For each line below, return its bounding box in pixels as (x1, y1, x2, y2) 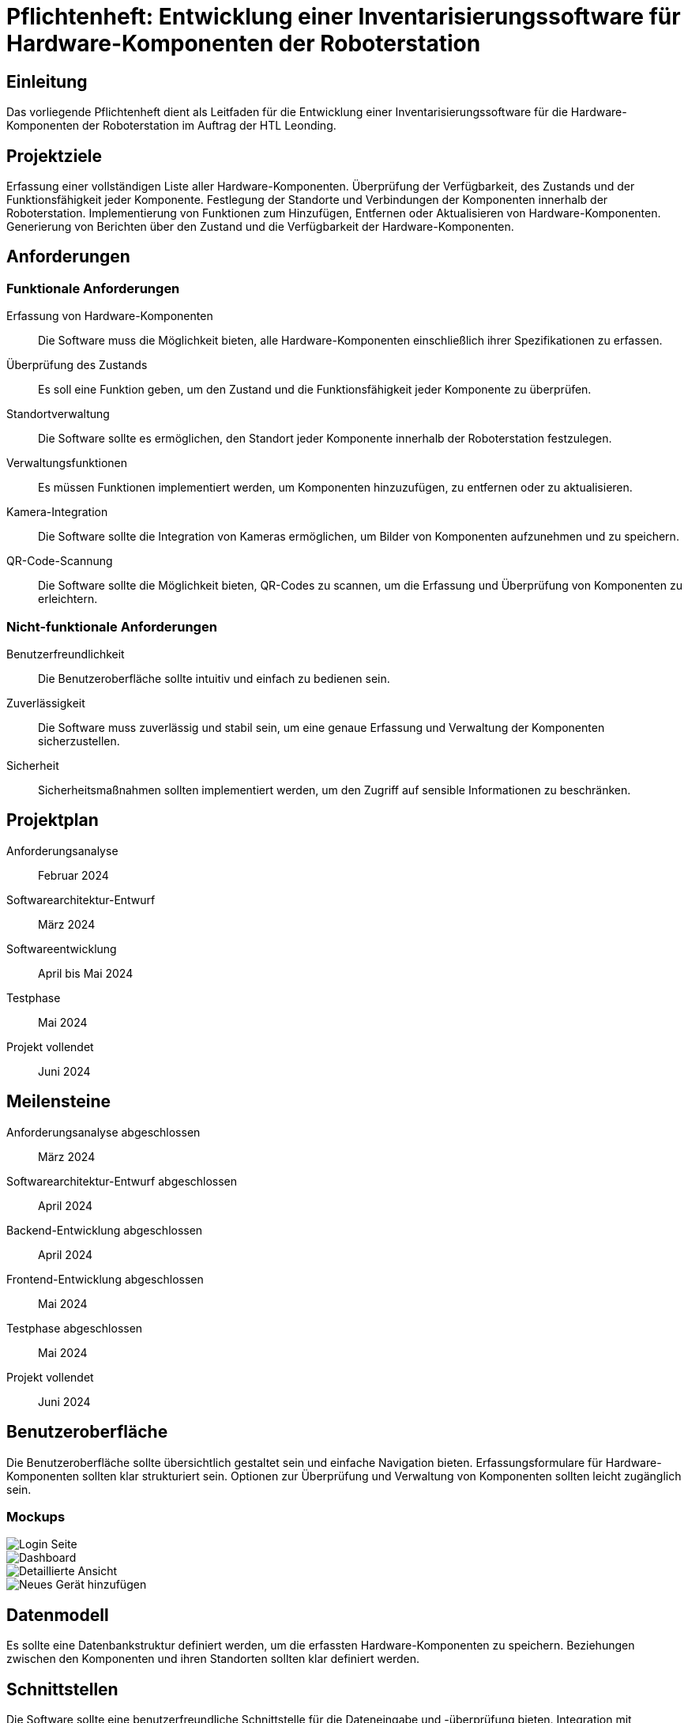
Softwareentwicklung (6, 941, 117, 956)
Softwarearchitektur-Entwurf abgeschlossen (6, 1174, 238, 1188)
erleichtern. (38, 592, 98, 606)
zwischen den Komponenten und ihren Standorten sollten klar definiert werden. (6, 1652, 420, 1666)
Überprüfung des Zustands (6, 358, 148, 372)
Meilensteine (6, 1091, 111, 1112)
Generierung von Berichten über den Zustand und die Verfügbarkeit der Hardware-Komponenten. (6, 220, 514, 234)
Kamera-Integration (6, 505, 108, 519)
